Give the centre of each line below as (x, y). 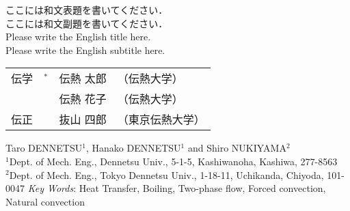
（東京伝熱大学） (161, 119)
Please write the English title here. (78, 37)
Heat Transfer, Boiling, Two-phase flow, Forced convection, (202, 188)
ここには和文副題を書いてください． (87, 23)
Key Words (51, 188)
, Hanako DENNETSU (133, 148)
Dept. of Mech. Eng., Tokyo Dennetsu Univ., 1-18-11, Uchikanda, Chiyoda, (166, 174)
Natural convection (45, 201)
